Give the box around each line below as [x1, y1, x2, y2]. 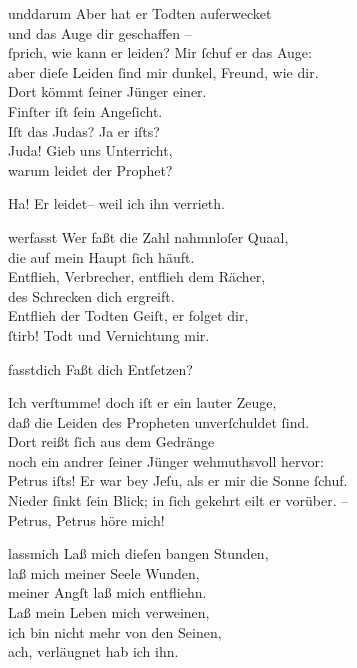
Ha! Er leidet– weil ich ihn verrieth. [8, 193, 225, 214]
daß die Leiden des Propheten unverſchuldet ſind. [8, 411, 310, 432]
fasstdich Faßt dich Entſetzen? [8, 358, 193, 379]
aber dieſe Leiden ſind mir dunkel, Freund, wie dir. [8, 61, 319, 82]
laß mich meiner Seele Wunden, [8, 562, 200, 583]
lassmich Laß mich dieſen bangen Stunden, [8, 543, 269, 564]
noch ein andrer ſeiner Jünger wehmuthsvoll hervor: [8, 450, 324, 471]
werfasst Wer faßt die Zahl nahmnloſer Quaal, [8, 226, 289, 247]
